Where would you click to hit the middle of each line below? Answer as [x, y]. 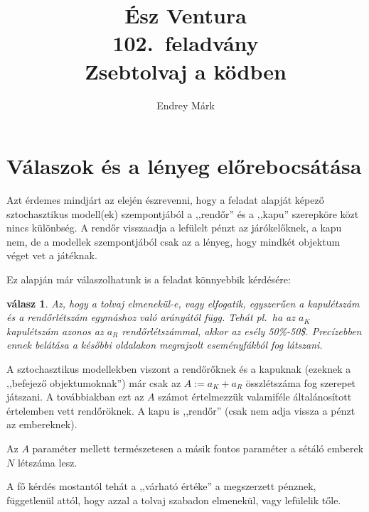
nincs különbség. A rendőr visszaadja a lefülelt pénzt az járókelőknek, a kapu [174, 228]
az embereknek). [42, 424]
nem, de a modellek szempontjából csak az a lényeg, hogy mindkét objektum [173, 241]
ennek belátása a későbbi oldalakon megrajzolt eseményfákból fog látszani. [165, 345]
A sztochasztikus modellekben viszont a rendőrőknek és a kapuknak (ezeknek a [179, 368]
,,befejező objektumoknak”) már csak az [94, 382]
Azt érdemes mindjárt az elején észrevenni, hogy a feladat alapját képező [165, 200]
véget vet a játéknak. [52, 255]
